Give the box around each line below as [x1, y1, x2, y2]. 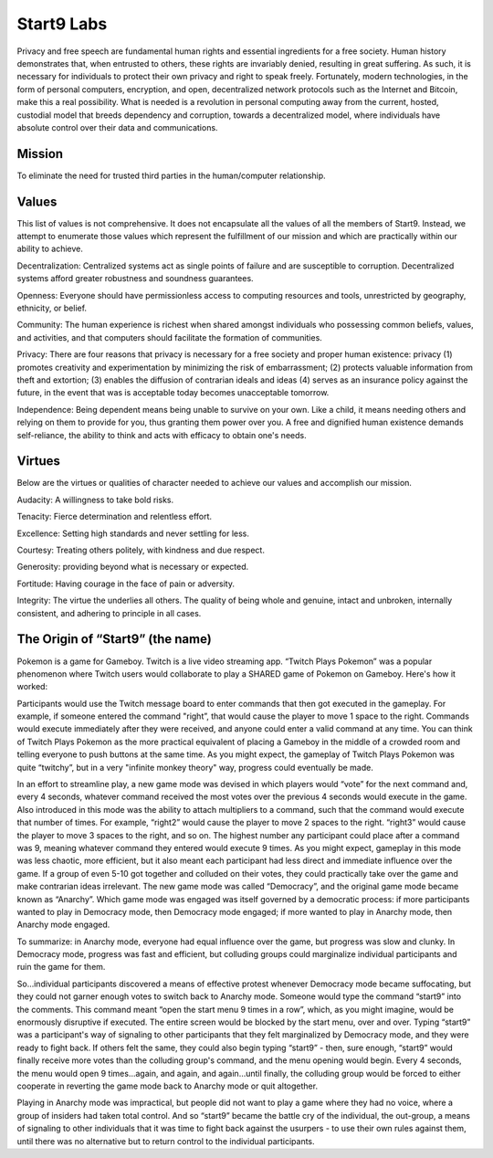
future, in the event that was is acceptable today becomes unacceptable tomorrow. [16, 387, 330, 398]
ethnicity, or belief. [16, 302, 87, 314]
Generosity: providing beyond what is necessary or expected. [16, 562, 249, 573]
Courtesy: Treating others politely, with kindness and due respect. [16, 544, 265, 556]
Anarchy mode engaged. [16, 919, 110, 931]
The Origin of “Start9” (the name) [16, 631, 212, 647]
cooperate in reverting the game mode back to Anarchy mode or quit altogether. [16, 1080, 319, 1091]
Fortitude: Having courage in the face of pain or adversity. [16, 578, 235, 589]
